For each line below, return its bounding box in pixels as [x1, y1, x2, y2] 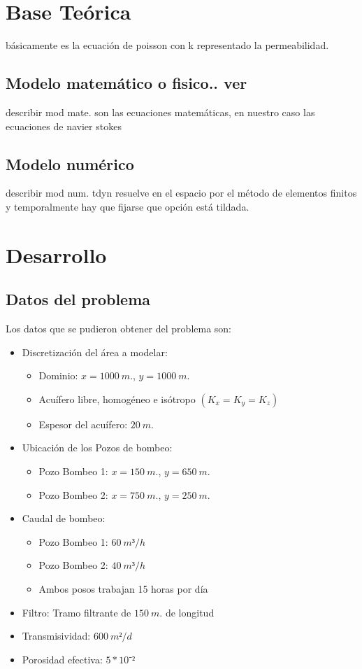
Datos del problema [6, 288, 151, 310]
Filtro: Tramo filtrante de [22, 605, 131, 619]
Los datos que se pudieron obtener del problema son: [6, 321, 232, 336]
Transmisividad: [22, 628, 91, 643]
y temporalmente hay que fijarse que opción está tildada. [6, 199, 249, 213]
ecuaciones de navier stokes [6, 118, 122, 133]
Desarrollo [6, 240, 107, 269]
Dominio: [38, 368, 78, 383]
